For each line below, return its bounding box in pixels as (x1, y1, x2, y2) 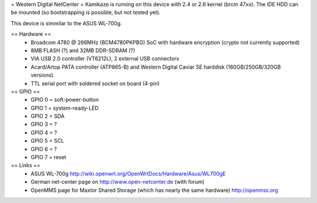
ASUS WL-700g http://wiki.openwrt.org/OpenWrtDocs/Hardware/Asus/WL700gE (31, 170, 226, 177)
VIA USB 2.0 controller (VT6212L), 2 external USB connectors (31, 55, 179, 62)
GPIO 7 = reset (31, 154, 67, 161)
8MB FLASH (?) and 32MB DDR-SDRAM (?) (31, 47, 135, 54)
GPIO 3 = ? (31, 121, 57, 128)
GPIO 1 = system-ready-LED (31, 104, 99, 111)
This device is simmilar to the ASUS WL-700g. (11, 19, 123, 26)
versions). (31, 72, 55, 79)
